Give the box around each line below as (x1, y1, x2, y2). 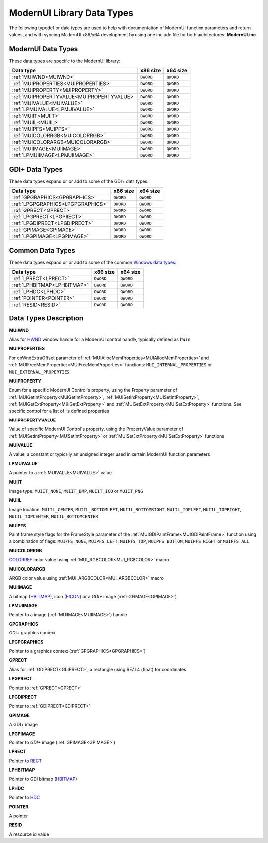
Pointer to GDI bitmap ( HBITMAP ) (9, 776, 77, 782)
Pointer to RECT (9, 758, 42, 764)
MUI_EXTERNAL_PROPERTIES (9, 369, 69, 375)
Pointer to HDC (9, 794, 40, 801)
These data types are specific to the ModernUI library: (9, 58, 120, 64)
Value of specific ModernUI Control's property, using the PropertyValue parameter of (9, 426, 184, 432)
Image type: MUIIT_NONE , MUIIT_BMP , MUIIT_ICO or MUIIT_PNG (9, 488, 143, 494)
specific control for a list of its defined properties (9, 408, 109, 414)
